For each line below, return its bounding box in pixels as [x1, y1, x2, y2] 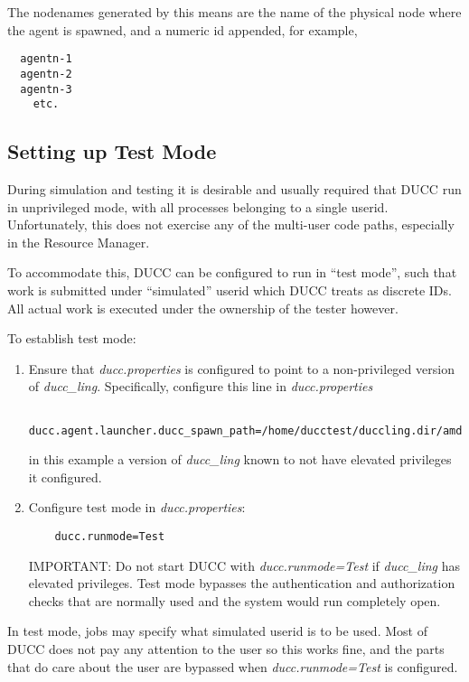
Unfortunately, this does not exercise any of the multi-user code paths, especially [7, 215, 455, 234]
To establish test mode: [7, 329, 136, 348]
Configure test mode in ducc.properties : [28, 498, 246, 517]
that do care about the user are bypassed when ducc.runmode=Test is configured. [7, 657, 458, 676]
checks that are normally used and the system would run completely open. [28, 591, 441, 610]
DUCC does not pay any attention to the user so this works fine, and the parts [7, 640, 445, 659]
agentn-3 [20, 82, 72, 96]
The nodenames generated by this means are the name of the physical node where [7, 3, 462, 21]
